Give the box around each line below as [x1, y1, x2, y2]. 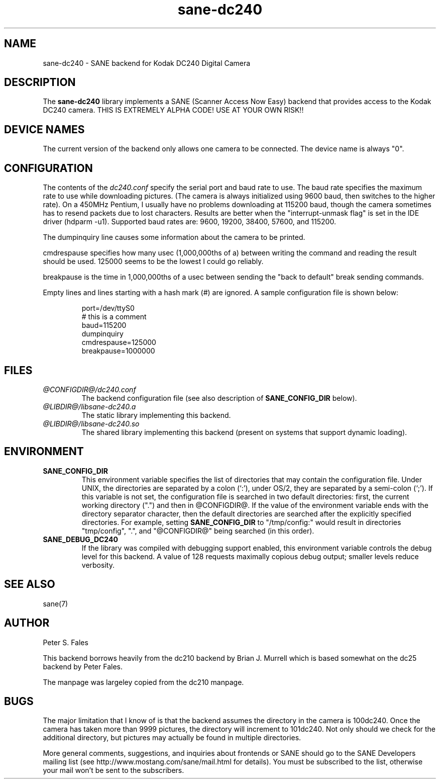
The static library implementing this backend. [81, 410, 231, 419]
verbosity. [81, 560, 115, 569]
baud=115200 [81, 321, 127, 330]
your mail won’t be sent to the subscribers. [43, 766, 184, 775]
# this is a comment [81, 312, 147, 321]
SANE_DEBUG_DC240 [43, 535, 118, 544]
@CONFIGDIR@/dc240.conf [43, 385, 136, 394]
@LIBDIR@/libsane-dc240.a [43, 402, 136, 411]
